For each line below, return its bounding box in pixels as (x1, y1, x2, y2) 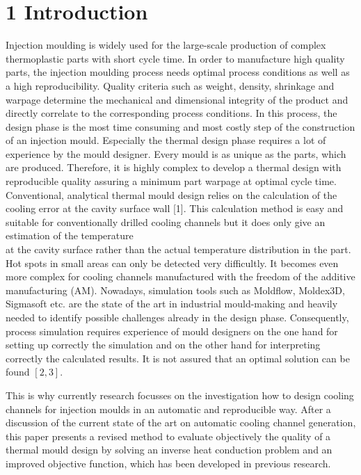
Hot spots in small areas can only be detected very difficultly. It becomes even (6, 255, 339, 270)
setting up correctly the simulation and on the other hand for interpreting (6, 337, 321, 352)
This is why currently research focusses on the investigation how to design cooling (6, 387, 354, 402)
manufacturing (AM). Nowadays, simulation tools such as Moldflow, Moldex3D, (6, 282, 345, 297)
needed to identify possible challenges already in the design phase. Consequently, (6, 310, 349, 324)
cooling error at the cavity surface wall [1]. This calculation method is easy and (6, 201, 344, 216)
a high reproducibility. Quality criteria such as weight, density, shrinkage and (6, 78, 335, 92)
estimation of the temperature (6, 228, 134, 243)
